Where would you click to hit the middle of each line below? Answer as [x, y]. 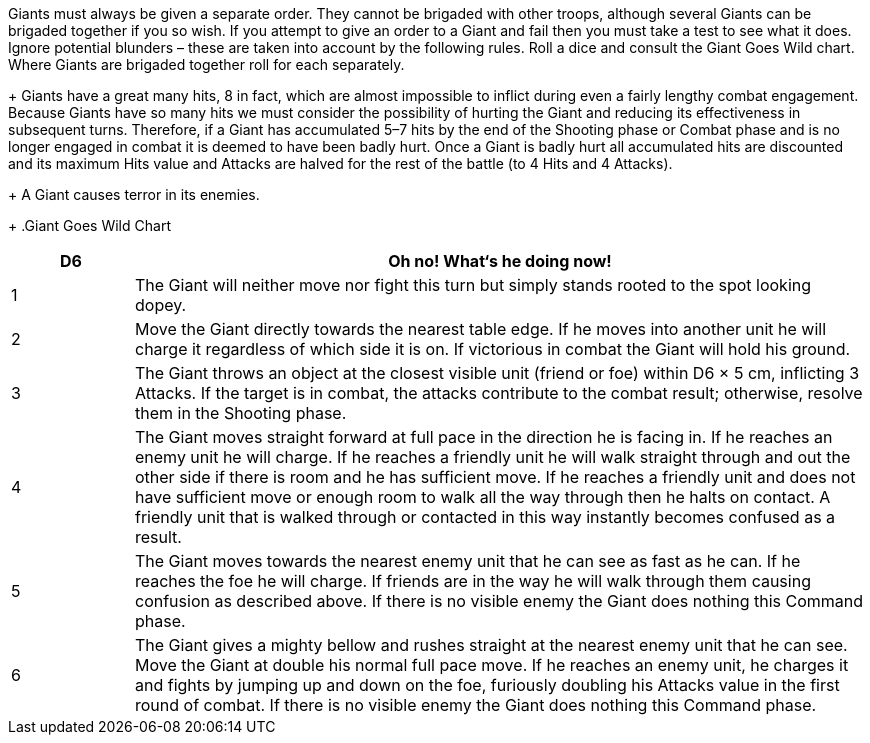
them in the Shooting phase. [240, 413]
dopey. [160, 305]
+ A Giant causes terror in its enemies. [134, 194]
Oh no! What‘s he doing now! [500, 261]
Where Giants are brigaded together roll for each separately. [206, 64]
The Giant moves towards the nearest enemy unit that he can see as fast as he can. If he [467, 561]
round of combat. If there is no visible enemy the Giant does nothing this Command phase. [475, 705]
